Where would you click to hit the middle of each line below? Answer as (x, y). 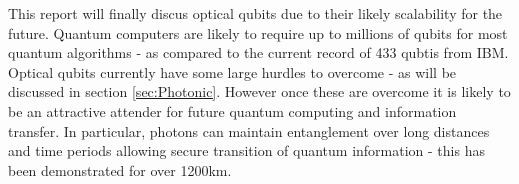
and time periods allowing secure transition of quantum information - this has (246, 150)
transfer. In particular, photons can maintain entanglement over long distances (249, 130)
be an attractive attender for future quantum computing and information (232, 110)
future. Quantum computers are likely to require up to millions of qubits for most (258, 32)
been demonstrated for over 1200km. (120, 169)
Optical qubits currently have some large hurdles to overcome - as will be (232, 71)
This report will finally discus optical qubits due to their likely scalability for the (255, 13)
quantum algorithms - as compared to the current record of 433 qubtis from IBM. (258, 52)
